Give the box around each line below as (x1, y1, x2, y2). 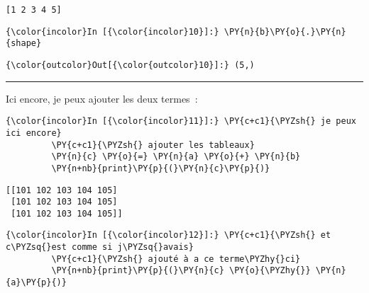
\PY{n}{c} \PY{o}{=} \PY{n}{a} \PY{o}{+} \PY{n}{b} (51, 151, 301, 162)
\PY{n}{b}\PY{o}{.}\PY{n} (224, 26, 346, 37)
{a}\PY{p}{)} (6, 277, 67, 288)
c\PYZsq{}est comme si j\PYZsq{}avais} (6, 242, 194, 253)
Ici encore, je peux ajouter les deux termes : (6, 91, 198, 105)
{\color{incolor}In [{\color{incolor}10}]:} (6, 26, 219, 37)
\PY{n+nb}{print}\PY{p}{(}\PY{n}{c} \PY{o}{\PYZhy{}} (51, 265, 311, 276)
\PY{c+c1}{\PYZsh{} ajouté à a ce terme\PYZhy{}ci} (51, 253, 301, 264)
